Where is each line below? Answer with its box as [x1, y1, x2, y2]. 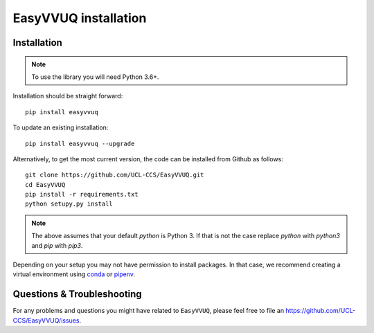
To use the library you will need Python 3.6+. [31, 73, 159, 81]
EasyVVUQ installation [12, 10, 147, 26]
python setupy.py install [25, 200, 114, 208]
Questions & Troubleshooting [12, 288, 142, 300]
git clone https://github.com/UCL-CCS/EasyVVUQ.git [25, 171, 204, 179]
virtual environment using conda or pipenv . [12, 270, 135, 278]
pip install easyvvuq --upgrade [25, 139, 135, 147]
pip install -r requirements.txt [25, 190, 139, 199]
